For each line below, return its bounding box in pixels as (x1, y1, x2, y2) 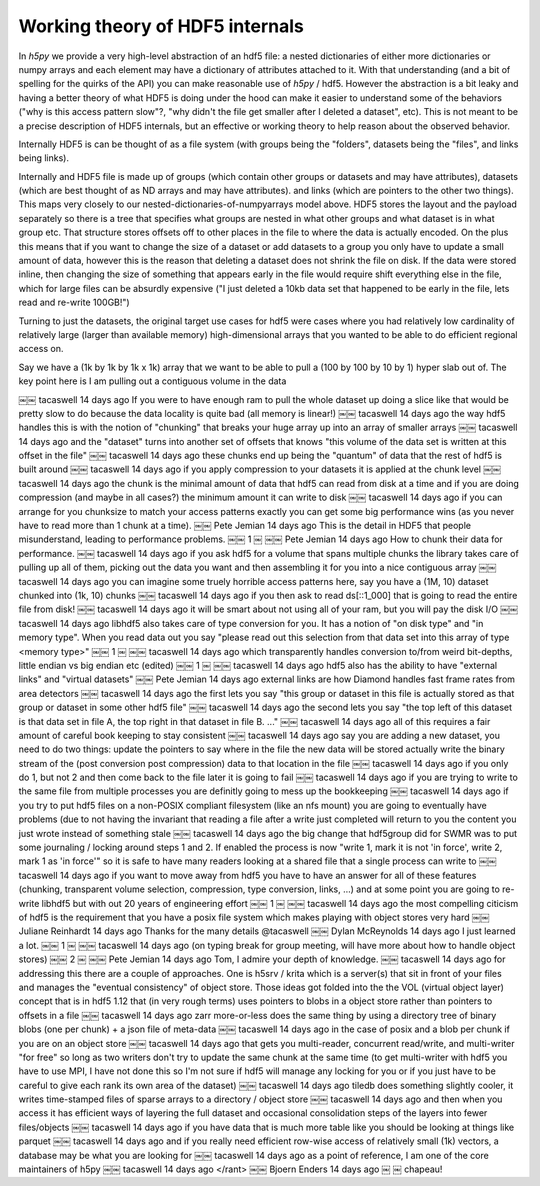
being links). (18, 152, 70, 164)
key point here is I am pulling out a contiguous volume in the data (18, 375, 287, 387)
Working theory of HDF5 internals (18, 15, 304, 37)
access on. (18, 343, 64, 355)
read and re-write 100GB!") (18, 296, 130, 309)
